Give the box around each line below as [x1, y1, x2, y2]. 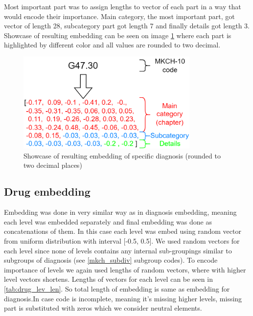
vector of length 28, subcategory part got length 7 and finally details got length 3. [4, 21, 250, 31]
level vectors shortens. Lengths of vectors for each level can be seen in [4, 274, 213, 284]
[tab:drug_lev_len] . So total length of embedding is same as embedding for [4, 284, 230, 293]
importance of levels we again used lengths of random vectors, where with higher [4, 264, 246, 274]
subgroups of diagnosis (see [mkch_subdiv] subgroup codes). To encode [4, 255, 218, 265]
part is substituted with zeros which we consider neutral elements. [4, 303, 202, 313]
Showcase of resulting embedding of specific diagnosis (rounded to [23, 150, 221, 160]
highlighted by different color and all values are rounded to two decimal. [4, 40, 221, 50]
